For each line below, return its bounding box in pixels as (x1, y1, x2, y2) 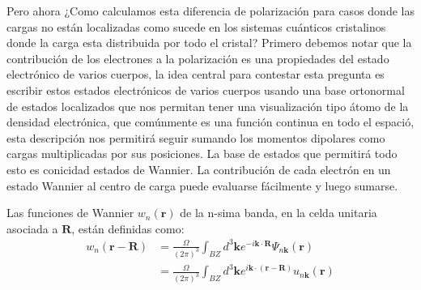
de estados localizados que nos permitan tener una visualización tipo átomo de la (6, 97, 409, 114)
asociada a (6, 220, 58, 237)
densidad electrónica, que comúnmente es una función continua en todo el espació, (6, 113, 415, 130)
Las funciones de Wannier (6, 204, 134, 221)
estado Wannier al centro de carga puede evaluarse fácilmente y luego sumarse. (6, 177, 398, 194)
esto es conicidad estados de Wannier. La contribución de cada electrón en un (6, 160, 391, 177)
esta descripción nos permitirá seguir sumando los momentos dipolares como (6, 129, 385, 146)
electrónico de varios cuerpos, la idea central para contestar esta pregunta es (6, 66, 385, 83)
